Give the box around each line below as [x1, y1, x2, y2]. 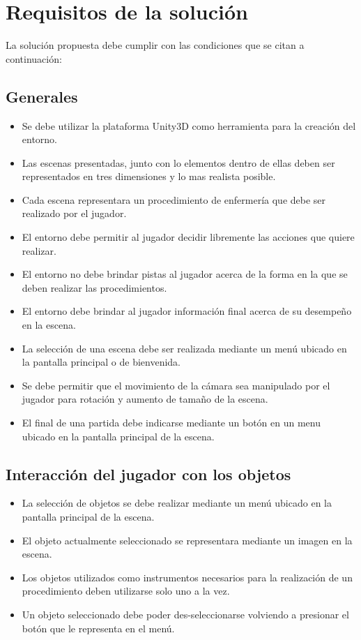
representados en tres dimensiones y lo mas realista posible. [22, 169, 276, 184]
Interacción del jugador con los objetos [6, 463, 291, 484]
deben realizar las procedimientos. [22, 280, 167, 295]
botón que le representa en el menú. [22, 620, 175, 635]
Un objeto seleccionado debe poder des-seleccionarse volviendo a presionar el [22, 606, 349, 621]
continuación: [6, 51, 62, 66]
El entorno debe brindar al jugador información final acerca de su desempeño [22, 304, 352, 318]
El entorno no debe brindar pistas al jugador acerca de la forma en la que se [22, 267, 348, 281]
